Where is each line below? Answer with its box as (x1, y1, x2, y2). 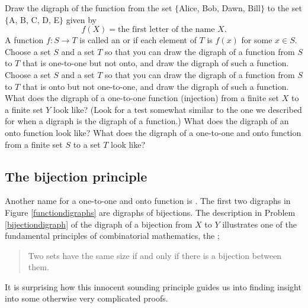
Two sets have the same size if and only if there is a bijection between (28, 249, 282, 261)
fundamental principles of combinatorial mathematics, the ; (5, 229, 220, 242)
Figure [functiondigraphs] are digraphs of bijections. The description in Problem (5, 206, 296, 218)
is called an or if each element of (79, 34, 197, 46)
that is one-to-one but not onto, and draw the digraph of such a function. (22, 57, 289, 69)
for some (241, 34, 272, 46)
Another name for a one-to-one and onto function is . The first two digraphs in (5, 194, 291, 207)
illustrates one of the (222, 218, 297, 230)
